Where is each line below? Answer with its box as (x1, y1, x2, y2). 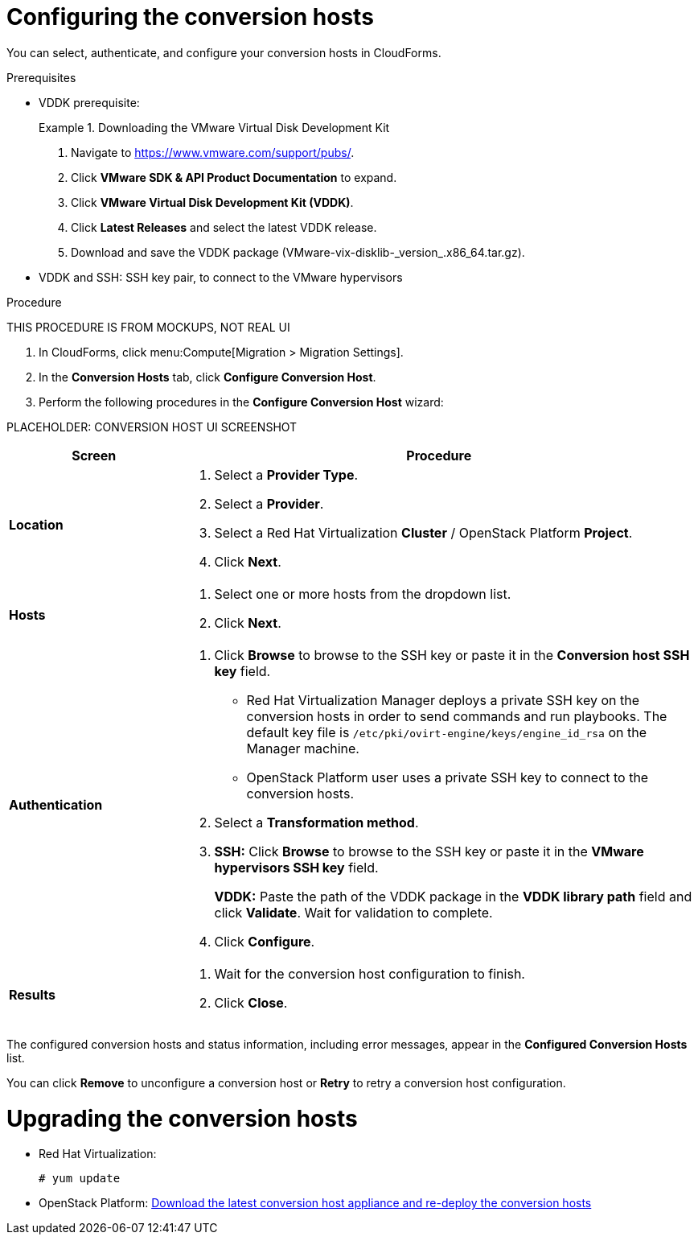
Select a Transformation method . (214, 814, 419, 831)
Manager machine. (246, 740, 359, 757)
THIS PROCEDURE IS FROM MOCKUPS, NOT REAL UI (6, 320, 290, 334)
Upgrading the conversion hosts (6, 1104, 358, 1132)
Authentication (9, 796, 103, 813)
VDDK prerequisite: (39, 95, 140, 109)
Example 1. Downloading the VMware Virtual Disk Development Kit (39, 120, 390, 134)
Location (9, 516, 64, 533)
